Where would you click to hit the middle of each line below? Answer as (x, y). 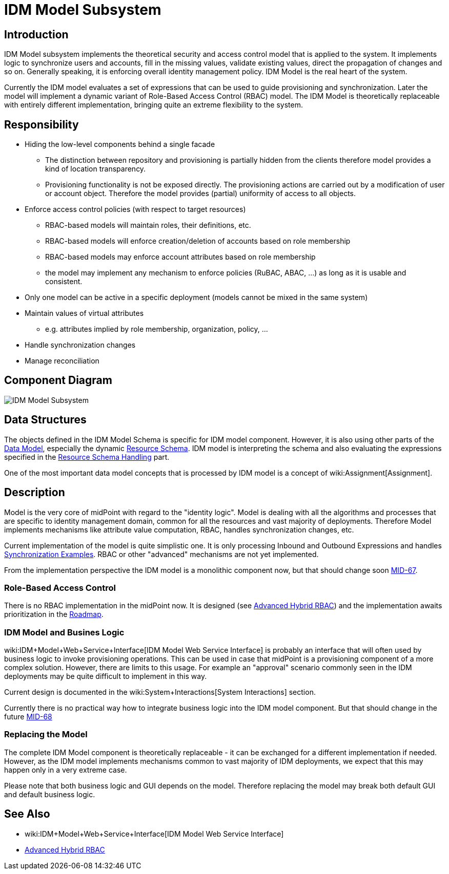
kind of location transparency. (96, 169)
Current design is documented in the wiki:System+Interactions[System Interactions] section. (160, 692)
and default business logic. (50, 794)
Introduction (36, 34)
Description (35, 493)
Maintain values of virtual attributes (84, 313)
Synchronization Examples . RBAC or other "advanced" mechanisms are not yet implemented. (161, 554)
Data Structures (45, 420)
